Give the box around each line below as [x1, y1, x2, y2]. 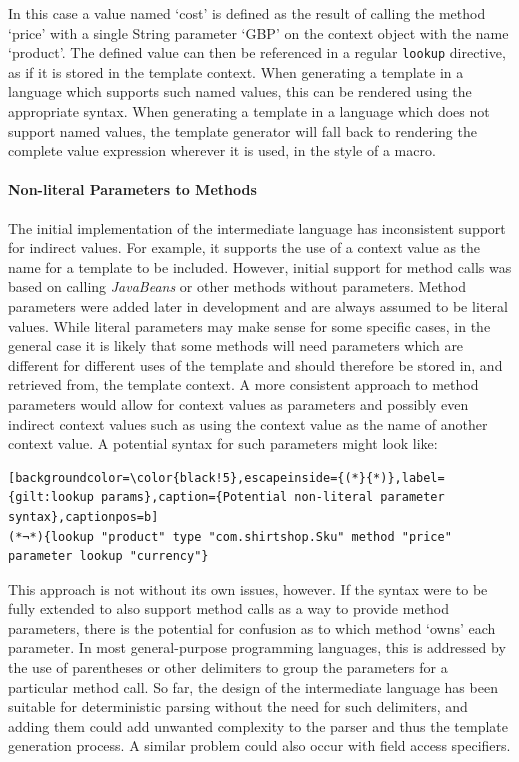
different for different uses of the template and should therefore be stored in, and [8, 354, 503, 375]
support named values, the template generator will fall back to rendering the [8, 120, 477, 141]
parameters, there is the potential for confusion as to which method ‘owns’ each [8, 617, 496, 638]
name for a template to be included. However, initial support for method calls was [8, 256, 512, 277]
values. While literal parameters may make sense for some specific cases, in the [8, 315, 491, 336]
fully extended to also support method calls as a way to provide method [8, 598, 449, 619]
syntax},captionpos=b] [8, 509, 159, 524]
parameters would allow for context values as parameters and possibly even [8, 393, 469, 414]
